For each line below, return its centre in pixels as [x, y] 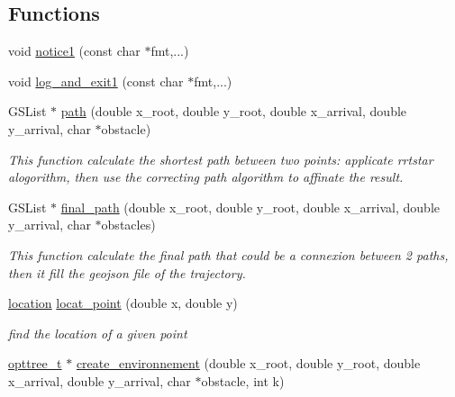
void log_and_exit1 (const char [96, 81]
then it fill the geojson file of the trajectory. [127, 272]
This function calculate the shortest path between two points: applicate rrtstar [221, 159]
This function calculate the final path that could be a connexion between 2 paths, [228, 254]
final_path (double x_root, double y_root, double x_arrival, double [250, 207]
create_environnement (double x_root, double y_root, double [248, 363]
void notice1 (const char [74, 51]
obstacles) [128, 225]
